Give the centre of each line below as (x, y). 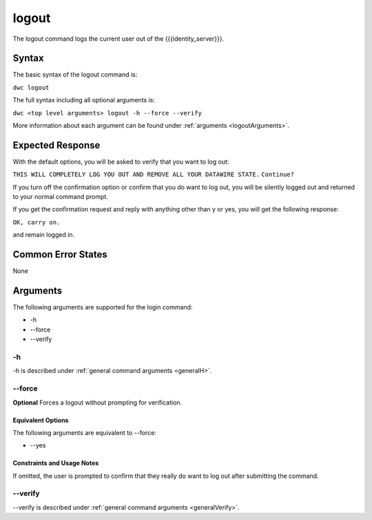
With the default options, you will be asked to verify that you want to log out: (121, 162)
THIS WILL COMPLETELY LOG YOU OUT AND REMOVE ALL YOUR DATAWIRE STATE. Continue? (153, 175)
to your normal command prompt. (60, 197)
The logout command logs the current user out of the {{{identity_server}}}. (118, 39)
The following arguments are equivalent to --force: (84, 432)
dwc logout (31, 87)
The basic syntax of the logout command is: (75, 75)
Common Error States (60, 254)
